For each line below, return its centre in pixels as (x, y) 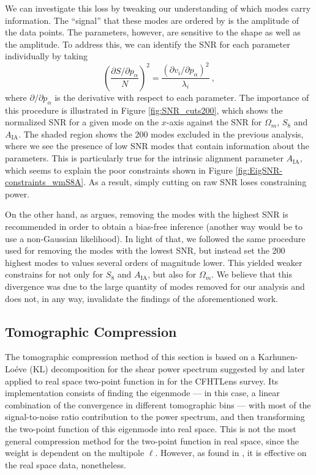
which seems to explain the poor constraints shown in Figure (119, 170)
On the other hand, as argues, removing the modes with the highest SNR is (147, 214)
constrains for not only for (54, 274)
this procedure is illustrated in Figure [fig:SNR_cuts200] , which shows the (144, 110)
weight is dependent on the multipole (75, 453)
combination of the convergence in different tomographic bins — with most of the (158, 404)
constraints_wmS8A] (44, 182)
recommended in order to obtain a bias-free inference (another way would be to (154, 226)
